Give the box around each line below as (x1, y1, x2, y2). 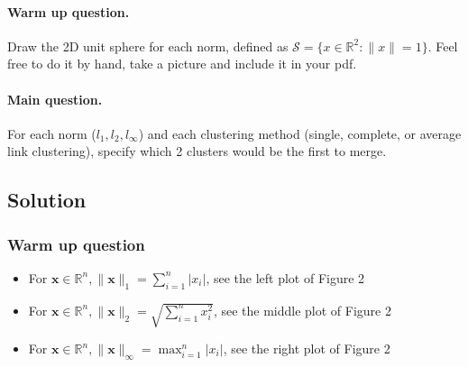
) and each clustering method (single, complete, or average (138, 124, 462, 142)
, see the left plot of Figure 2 (206, 268, 365, 287)
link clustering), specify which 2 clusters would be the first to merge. (7, 142, 387, 161)
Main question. (7, 89, 103, 108)
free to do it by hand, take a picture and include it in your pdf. (7, 54, 357, 73)
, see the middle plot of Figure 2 (213, 300, 391, 319)
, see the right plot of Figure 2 (223, 339, 390, 358)
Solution (7, 186, 87, 214)
